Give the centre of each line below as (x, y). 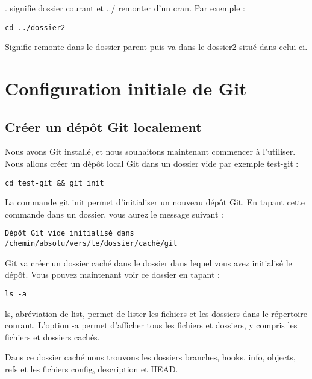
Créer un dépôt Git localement (103, 126)
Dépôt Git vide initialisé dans (70, 233)
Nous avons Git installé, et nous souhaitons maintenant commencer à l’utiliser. (150, 152)
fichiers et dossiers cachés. (52, 337)
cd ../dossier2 (35, 27)
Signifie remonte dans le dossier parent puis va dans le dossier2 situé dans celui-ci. (156, 47)
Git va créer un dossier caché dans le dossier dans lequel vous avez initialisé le (148, 262)
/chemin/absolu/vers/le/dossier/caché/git (91, 244)
